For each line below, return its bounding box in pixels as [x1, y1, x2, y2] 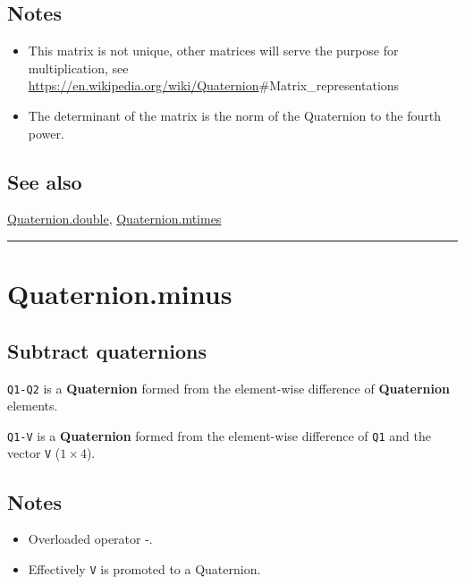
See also [7, 167, 82, 195]
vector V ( [7, 444, 61, 462]
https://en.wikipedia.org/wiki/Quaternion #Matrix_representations [28, 76, 400, 95]
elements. [7, 396, 58, 415]
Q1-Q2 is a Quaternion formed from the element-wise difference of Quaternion [7, 378, 450, 397]
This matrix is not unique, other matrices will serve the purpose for [28, 41, 399, 60]
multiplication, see [28, 58, 129, 77]
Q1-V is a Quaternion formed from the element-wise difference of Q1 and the [7, 426, 431, 444]
